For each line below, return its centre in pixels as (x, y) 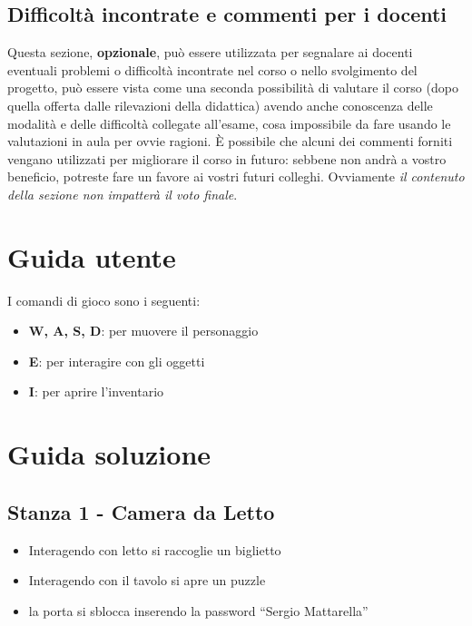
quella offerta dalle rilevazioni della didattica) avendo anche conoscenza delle (220, 105)
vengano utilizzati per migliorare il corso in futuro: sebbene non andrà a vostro (227, 158)
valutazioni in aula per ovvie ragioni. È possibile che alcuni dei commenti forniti (230, 141)
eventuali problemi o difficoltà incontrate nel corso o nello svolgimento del (212, 69)
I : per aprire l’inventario (96, 391)
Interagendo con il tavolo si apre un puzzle (147, 580)
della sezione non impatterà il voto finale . (123, 194)
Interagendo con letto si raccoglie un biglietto (155, 549)
